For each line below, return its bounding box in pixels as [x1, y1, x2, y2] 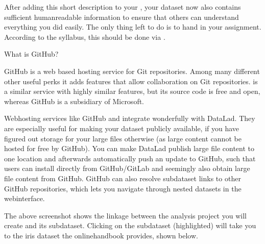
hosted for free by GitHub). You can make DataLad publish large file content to [4, 143, 254, 154]
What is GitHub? [4, 48, 59, 59]
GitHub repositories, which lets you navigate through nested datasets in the [4, 183, 242, 193]
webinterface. [4, 193, 45, 204]
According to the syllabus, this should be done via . [4, 31, 165, 42]
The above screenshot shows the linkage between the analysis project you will [4, 210, 247, 221]
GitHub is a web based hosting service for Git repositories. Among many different [4, 65, 260, 76]
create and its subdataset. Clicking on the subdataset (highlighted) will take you [4, 220, 256, 231]
